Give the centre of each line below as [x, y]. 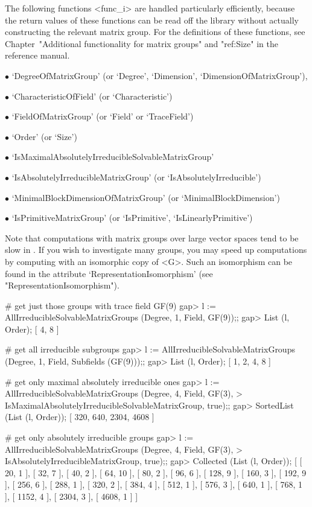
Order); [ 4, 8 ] [32, 329]
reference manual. [37, 55]
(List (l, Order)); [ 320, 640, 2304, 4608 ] [80, 417]
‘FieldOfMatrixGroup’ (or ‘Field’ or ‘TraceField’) [103, 116]
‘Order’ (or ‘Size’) [44, 136]
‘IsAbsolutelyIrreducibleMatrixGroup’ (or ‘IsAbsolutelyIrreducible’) [136, 177]
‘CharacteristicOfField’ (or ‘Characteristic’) [92, 96]
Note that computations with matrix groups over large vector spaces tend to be [152, 238]
